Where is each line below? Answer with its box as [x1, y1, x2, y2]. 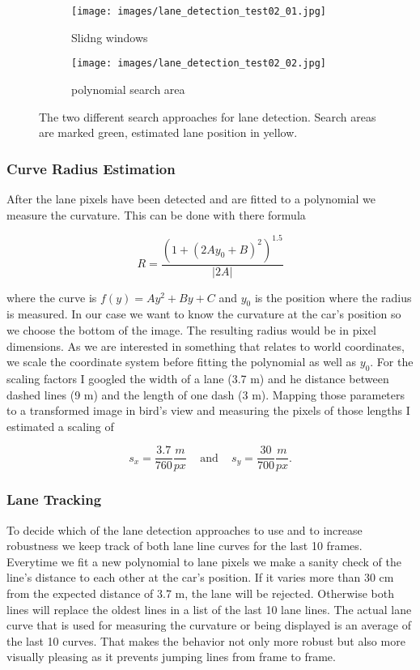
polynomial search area [71, 80, 185, 97]
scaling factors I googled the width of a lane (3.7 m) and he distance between [6, 370, 389, 386]
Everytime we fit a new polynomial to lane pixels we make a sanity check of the [6, 553, 401, 570]
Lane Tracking [6, 489, 102, 510]
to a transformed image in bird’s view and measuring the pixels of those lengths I [6, 402, 410, 419]
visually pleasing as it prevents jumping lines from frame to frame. [6, 648, 336, 665]
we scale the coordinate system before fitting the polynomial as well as [6, 353, 357, 370]
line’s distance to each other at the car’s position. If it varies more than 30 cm [6, 569, 394, 586]
